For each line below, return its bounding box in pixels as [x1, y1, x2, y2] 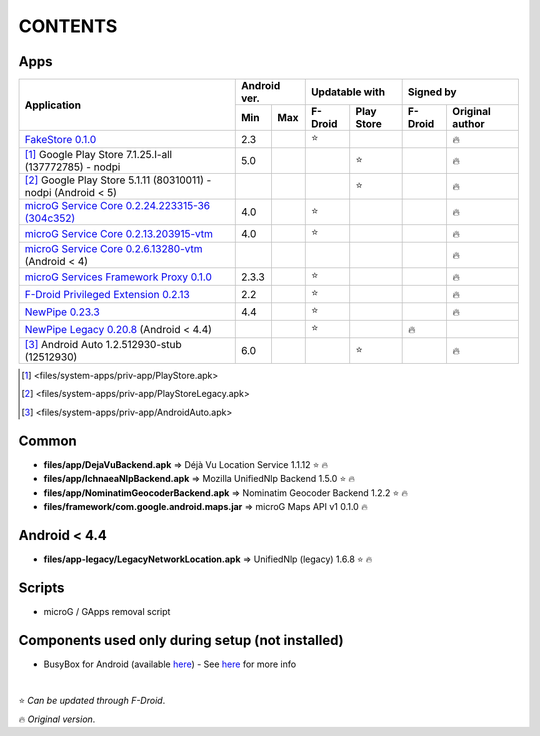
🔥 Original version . [18, 713, 96, 725]
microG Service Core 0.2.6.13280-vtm [24, 242, 203, 256]
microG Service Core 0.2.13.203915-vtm [24, 226, 214, 240]
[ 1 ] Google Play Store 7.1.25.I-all [24, 148, 173, 162]
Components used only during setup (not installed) [18, 631, 344, 649]
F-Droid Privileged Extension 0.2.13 [24, 287, 190, 301]
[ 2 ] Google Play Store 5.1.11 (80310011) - [24, 173, 212, 187]
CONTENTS [18, 15, 118, 37]
